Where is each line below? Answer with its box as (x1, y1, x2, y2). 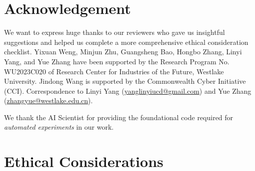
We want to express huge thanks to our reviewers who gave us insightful (4, 27, 225, 37)
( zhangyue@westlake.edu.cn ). (4, 95, 93, 106)
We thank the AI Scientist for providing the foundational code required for (4, 112, 233, 122)
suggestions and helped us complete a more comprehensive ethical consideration (4, 36, 248, 47)
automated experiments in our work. (4, 122, 114, 132)
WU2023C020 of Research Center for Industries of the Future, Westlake (4, 66, 224, 76)
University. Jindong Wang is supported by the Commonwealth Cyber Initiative (4, 76, 246, 86)
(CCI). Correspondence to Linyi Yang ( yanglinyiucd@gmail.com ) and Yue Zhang (4, 85, 251, 96)
